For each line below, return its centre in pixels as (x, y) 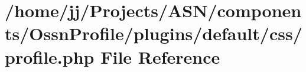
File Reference (160, 56)
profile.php (50, 56)
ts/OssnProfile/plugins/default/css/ (154, 33)
